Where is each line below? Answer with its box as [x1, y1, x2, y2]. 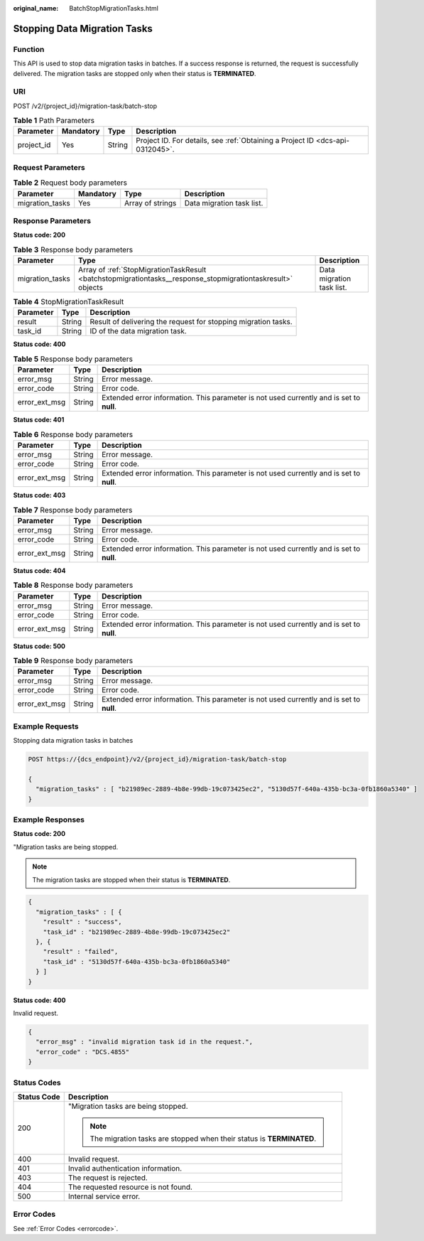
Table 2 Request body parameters [13, 178, 128, 188]
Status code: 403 [13, 491, 66, 499]
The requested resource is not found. [67, 1182, 193, 1192]
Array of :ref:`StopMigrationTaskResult [78, 265, 207, 275]
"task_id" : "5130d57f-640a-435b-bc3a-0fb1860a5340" [43, 957, 231, 966]
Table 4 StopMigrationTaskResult [13, 297, 124, 307]
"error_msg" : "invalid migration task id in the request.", [36, 1038, 254, 1046]
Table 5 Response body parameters [13, 354, 133, 364]
